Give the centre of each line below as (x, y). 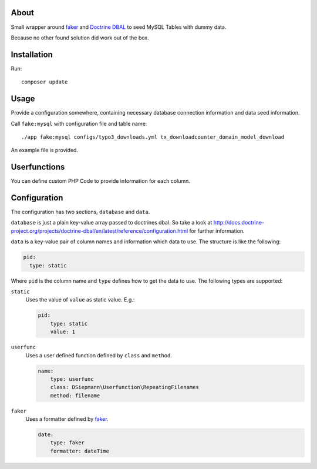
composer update (45, 82)
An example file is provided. (45, 150)
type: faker (68, 443)
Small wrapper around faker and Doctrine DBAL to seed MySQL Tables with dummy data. (119, 27)
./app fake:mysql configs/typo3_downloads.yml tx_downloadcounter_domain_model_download (153, 137)
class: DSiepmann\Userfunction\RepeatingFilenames (124, 387)
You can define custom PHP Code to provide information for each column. (100, 181)
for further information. (217, 231)
